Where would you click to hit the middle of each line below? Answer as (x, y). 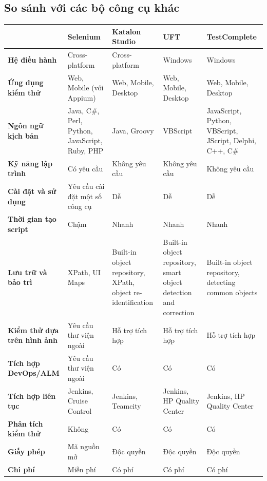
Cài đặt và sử (32, 191)
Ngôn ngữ (26, 125)
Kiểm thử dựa (33, 330)
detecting (221, 282)
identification (133, 302)
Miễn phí (82, 469)
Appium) (82, 97)
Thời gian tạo (32, 219)
